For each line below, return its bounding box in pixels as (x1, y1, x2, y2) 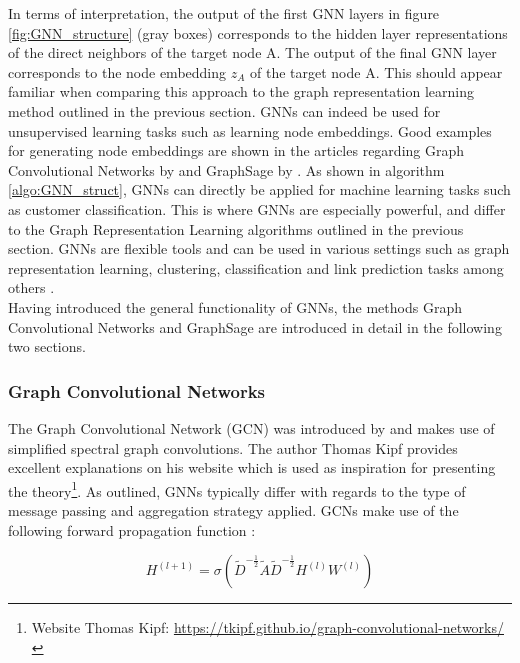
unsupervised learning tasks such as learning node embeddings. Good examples (8, 120, 492, 141)
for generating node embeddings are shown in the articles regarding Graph (8, 140, 465, 161)
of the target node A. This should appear (250, 61, 503, 82)
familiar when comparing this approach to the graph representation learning (8, 81, 474, 102)
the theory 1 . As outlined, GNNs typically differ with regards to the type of (8, 477, 466, 501)
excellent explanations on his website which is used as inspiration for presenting (8, 457, 496, 478)
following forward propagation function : (8, 519, 256, 540)
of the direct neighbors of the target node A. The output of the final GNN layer (8, 42, 497, 63)
